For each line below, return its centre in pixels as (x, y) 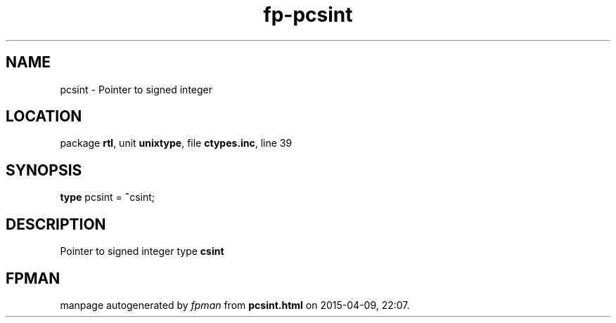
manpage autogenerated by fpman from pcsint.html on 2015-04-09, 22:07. (235, 305)
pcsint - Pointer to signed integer (136, 89)
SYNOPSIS (44, 170)
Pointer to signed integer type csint (142, 251)
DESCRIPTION (56, 224)
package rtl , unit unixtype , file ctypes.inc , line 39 (176, 143)
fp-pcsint (308, 15)
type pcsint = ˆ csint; (108, 197)
